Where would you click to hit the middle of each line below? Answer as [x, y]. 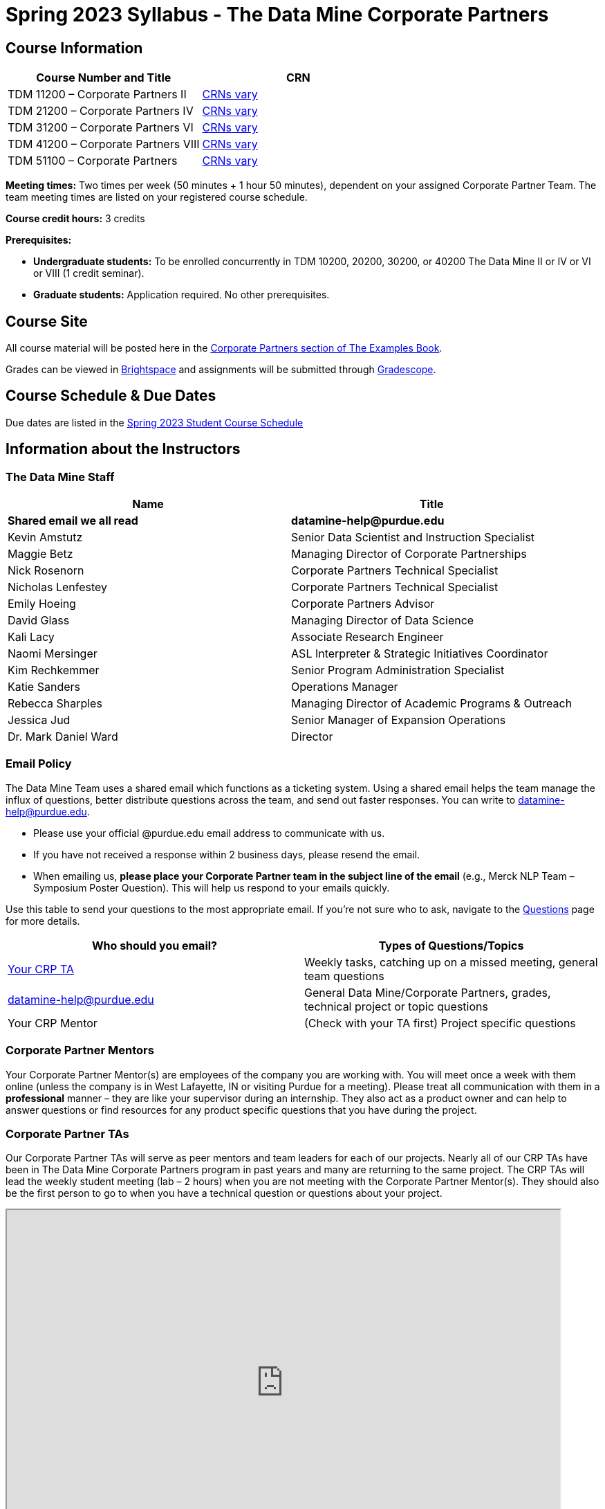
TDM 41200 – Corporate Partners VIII [104, 144]
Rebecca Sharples [55, 704]
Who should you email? [155, 945]
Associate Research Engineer [367, 637]
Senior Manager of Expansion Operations [399, 720]
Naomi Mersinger [53, 654]
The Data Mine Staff [60, 477]
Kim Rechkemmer [54, 670]
